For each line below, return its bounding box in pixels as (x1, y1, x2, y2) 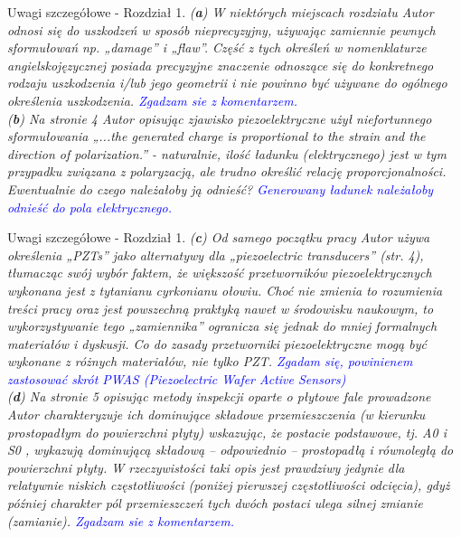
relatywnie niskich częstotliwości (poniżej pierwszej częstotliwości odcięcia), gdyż (7, 476, 450, 495)
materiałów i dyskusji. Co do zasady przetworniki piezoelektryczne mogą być (7, 334, 427, 353)
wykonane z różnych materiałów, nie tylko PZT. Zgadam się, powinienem (7, 352, 413, 371)
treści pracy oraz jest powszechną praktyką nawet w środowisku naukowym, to (7, 298, 434, 317)
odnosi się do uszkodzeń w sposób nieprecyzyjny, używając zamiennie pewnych (7, 20, 436, 39)
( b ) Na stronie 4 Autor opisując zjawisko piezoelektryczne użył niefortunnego (7, 108, 432, 127)
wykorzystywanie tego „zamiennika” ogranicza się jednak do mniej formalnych (7, 316, 437, 335)
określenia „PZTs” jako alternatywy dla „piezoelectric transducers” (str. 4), (7, 245, 424, 264)
